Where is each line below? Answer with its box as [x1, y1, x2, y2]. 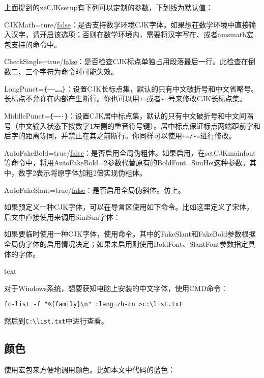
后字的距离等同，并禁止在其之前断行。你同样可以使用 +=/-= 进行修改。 [4, 130, 236, 141]
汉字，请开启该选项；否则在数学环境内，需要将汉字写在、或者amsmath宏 [11, 29, 254, 40]
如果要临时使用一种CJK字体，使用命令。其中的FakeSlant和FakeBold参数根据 [4, 228, 256, 239]
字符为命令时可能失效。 [39, 66, 118, 76]
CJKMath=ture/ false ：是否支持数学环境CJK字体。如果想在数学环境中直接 [4, 19, 249, 30]
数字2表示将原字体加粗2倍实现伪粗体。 [18, 167, 146, 178]
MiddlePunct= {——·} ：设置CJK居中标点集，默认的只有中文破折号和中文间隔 [4, 110, 254, 121]
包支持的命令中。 [4, 39, 61, 49]
